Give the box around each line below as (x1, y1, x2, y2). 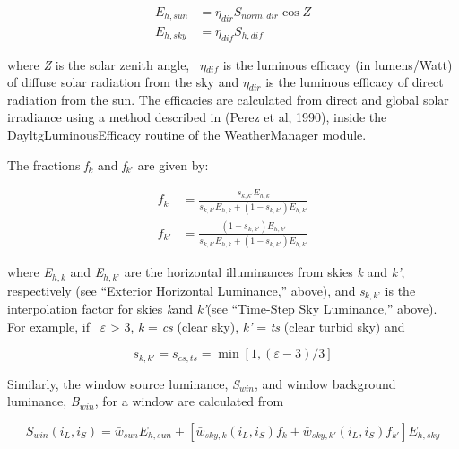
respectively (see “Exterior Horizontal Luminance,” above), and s (7, 281, 365, 299)
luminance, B (7, 392, 80, 410)
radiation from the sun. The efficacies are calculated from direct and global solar (7, 90, 449, 108)
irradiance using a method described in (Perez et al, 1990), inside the (7, 108, 387, 126)
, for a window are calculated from (94, 392, 284, 410)
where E (7, 263, 52, 281)
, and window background (254, 374, 396, 393)
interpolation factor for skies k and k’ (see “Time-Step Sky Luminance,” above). (7, 299, 437, 318)
